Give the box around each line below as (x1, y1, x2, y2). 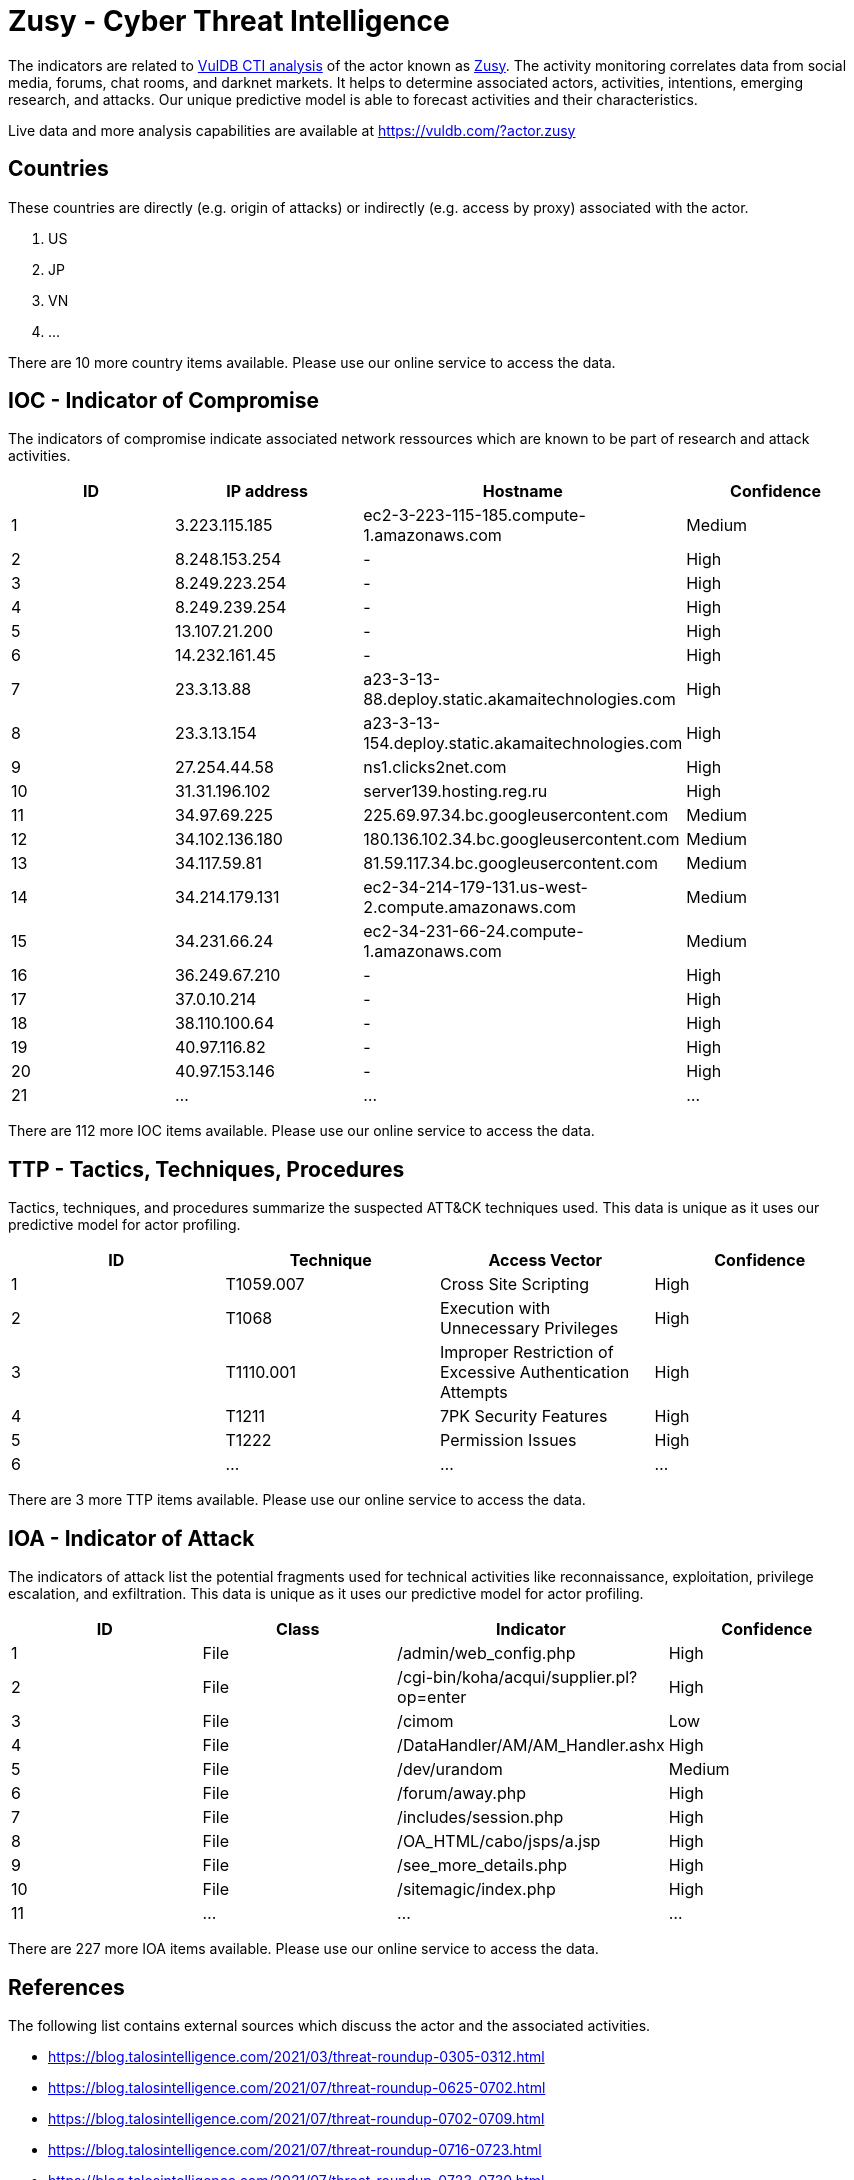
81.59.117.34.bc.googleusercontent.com (363, 853, 658, 874)
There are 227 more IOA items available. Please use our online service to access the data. (8, 1940, 599, 1958)
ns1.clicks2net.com (363, 757, 507, 778)
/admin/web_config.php (397, 1643, 576, 1664)
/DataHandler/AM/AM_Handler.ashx (397, 1735, 665, 1756)
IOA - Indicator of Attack (8, 1525, 255, 1551)
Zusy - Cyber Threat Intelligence (8, 4, 450, 38)
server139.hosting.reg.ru (363, 781, 548, 802)
